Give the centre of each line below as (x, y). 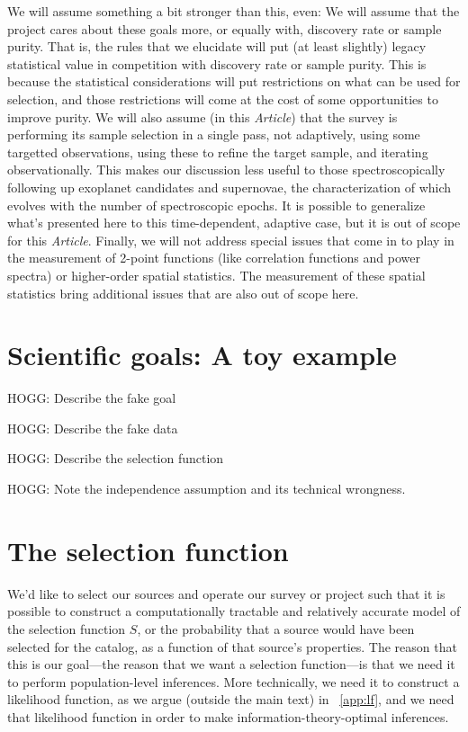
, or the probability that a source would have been (276, 628)
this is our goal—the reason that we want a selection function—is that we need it (231, 664)
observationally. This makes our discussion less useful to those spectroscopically (226, 170)
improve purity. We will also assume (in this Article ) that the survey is (202, 116)
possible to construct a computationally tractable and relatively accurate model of (234, 611)
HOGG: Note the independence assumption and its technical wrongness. (207, 488)
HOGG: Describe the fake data (93, 428)
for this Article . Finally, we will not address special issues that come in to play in (231, 240)
